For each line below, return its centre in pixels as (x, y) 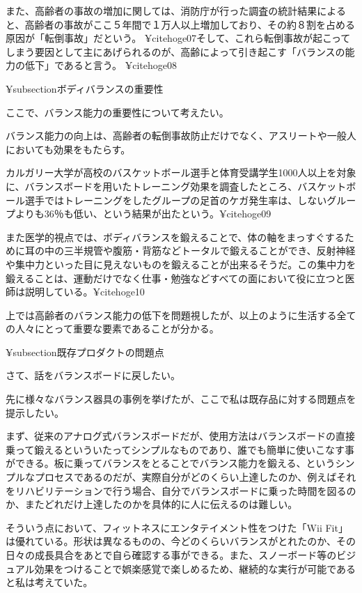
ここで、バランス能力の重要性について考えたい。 (117, 112)
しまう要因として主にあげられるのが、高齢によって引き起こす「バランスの (175, 51)
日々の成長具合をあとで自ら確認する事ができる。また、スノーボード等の (171, 555)
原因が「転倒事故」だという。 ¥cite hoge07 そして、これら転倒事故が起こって (178, 38)
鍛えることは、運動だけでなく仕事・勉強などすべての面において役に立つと (175, 278)
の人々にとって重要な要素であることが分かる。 (112, 329)
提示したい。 (35, 412)
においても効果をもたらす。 (68, 149)
